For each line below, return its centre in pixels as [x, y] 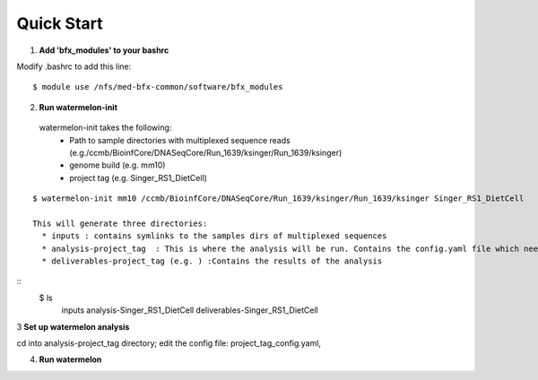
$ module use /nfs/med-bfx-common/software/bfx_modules [158, 87]
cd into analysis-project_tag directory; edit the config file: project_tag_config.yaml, [169, 343]
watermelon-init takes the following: [105, 128]
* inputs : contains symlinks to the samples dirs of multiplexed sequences [214, 236]
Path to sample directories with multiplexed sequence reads [180, 140]
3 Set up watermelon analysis [73, 326]
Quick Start [60, 23]
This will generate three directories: [120, 223]
